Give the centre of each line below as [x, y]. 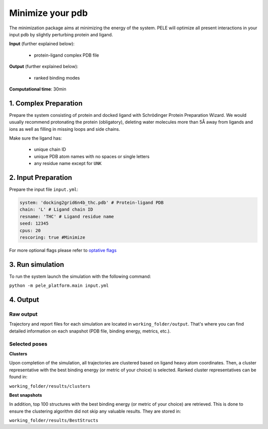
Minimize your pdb [48, 13]
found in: [18, 377]
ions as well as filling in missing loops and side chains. [65, 129]
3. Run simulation [37, 264]
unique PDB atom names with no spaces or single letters [92, 156]
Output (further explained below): [44, 67]
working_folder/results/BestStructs [54, 421]
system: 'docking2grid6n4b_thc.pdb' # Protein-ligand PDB [92, 203]
